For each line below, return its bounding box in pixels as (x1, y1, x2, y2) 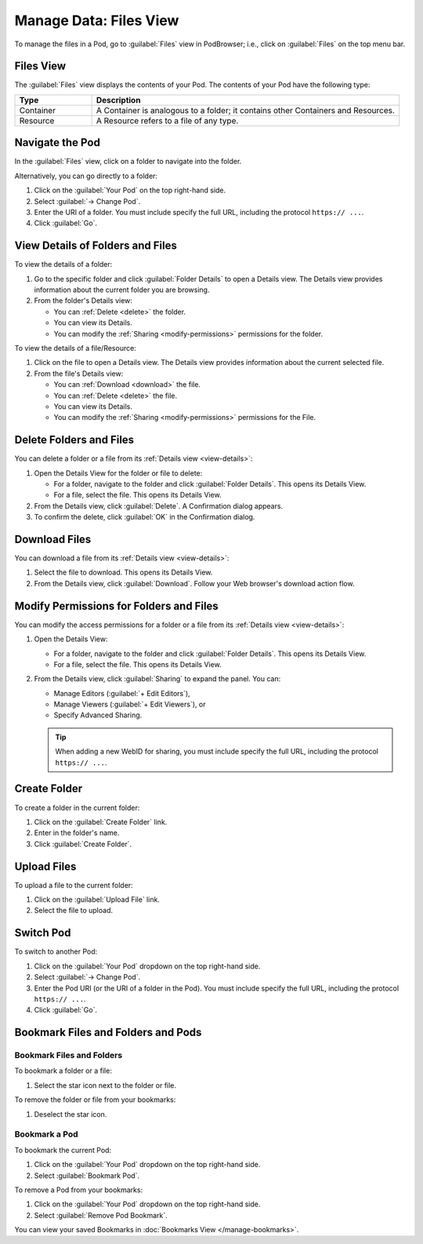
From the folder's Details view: (34, 296, 133, 305)
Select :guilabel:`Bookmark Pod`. (34, 1170, 140, 1180)
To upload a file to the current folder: (14, 880, 133, 890)
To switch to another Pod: (14, 947, 98, 957)
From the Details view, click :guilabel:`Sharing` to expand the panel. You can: (34, 674, 281, 684)
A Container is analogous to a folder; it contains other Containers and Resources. (96, 104, 396, 115)
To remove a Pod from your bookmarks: (14, 1185, 143, 1195)
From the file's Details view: (34, 369, 124, 378)
